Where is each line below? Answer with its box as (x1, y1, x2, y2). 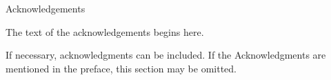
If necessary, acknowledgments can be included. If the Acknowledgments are (6, 48, 326, 62)
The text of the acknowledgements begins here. (6, 24, 204, 39)
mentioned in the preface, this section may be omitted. (6, 61, 237, 75)
